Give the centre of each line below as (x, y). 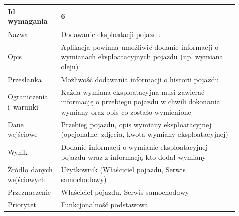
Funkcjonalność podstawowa (104, 204)
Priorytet (22, 204)
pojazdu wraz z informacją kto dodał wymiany (133, 156)
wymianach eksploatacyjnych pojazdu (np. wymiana (142, 57)
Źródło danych (30, 169)
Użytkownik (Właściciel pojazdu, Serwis (123, 169)
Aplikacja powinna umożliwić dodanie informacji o (140, 46)
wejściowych (26, 179)
